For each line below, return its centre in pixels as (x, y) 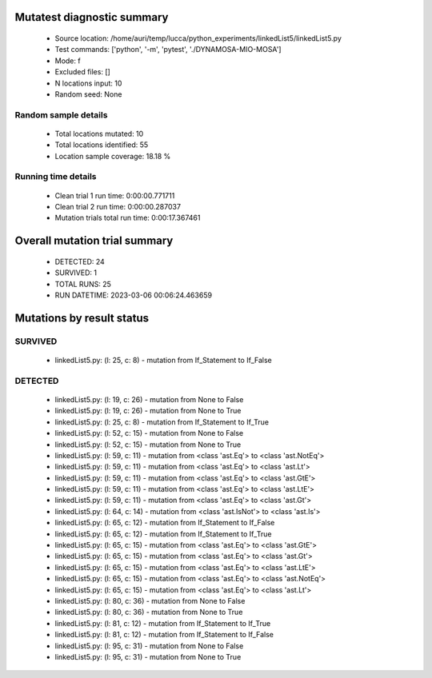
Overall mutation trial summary (94, 241)
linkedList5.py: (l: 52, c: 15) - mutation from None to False (149, 433)
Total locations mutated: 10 (99, 134)
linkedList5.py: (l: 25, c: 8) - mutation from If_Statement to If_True (162, 422)
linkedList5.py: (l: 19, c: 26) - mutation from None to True (148, 411)
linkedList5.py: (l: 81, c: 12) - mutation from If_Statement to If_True (163, 623)
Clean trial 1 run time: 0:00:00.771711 (115, 195)
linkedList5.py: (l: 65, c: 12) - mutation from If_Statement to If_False (165, 523)
